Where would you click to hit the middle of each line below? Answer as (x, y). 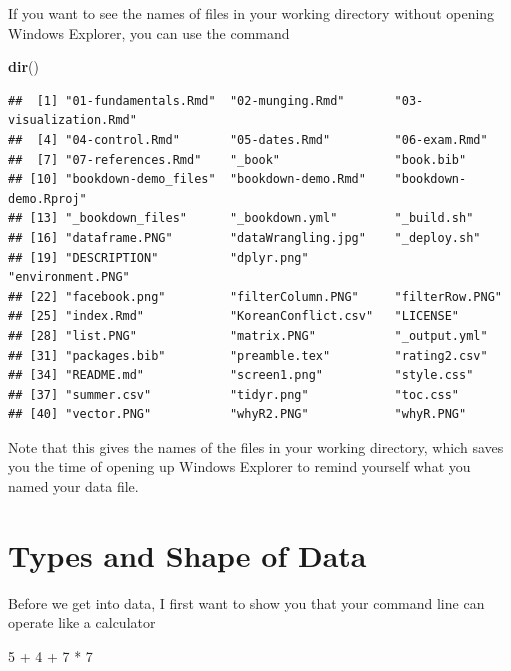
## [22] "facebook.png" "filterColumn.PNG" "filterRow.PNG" (255, 296)
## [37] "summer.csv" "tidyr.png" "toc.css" (234, 394)
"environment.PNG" (69, 277)
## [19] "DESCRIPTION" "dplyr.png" (158, 257)
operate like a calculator (82, 622)
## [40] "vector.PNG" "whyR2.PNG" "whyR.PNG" (237, 414)
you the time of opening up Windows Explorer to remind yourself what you (239, 466)
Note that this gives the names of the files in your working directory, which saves (256, 446)
